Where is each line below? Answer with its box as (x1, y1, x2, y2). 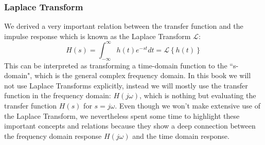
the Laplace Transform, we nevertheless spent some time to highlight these (4, 110, 240, 121)
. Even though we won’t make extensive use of (115, 100, 260, 111)
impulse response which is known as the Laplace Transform (4, 30, 191, 41)
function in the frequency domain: (4, 90, 111, 101)
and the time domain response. (132, 130, 229, 141)
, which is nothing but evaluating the (139, 90, 256, 101)
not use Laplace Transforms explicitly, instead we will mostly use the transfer (4, 80, 248, 90)
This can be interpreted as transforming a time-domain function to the (4, 60, 227, 70)
